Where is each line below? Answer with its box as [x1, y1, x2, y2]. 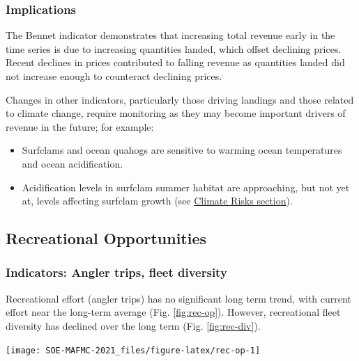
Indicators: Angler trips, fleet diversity [6, 264, 227, 281]
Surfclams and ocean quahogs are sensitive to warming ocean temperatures [22, 143, 342, 157]
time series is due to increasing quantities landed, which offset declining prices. [6, 41, 342, 56]
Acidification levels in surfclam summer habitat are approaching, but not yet [22, 179, 350, 194]
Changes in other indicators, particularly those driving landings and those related [6, 92, 354, 106]
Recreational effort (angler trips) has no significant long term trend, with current [6, 291, 351, 305]
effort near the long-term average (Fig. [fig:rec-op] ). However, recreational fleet [6, 305, 341, 319]
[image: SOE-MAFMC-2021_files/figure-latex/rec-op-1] [6, 345, 261, 355]
